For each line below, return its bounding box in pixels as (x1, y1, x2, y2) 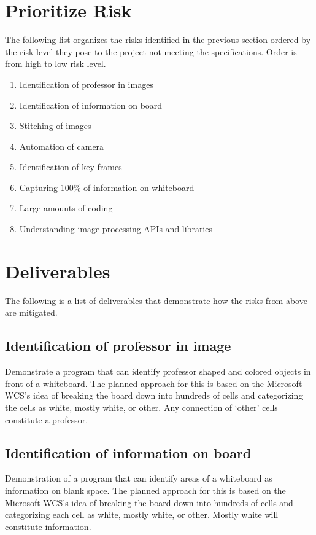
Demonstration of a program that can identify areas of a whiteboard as (5, 472, 272, 485)
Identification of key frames (19, 160, 122, 173)
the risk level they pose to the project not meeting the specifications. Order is (5, 45, 297, 58)
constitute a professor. (5, 413, 88, 426)
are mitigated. (5, 306, 58, 319)
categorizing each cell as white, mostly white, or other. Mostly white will (5, 508, 279, 521)
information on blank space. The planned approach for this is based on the (5, 483, 286, 496)
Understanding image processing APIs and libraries (19, 222, 212, 235)
